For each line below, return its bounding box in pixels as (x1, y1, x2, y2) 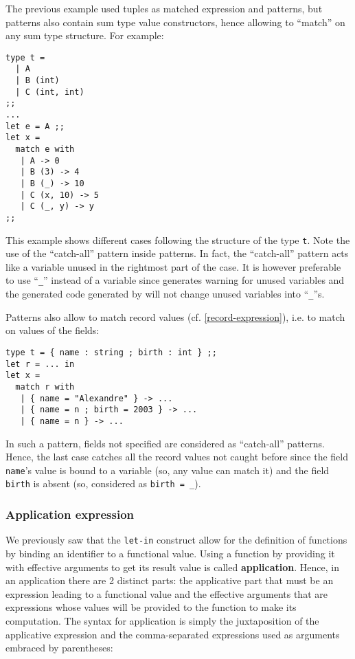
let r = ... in (5, 359, 75, 369)
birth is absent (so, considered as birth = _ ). (5, 476, 201, 491)
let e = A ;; (5, 121, 65, 131)
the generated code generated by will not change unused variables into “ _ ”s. (5, 287, 325, 301)
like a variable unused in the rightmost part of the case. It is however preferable (5, 259, 341, 273)
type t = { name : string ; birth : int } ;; (5, 347, 217, 357)
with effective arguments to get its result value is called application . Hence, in (5, 559, 340, 574)
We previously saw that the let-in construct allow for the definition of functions (5, 533, 347, 547)
